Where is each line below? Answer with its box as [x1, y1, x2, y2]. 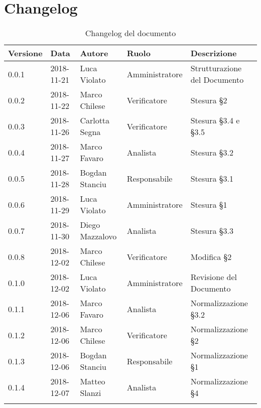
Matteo [80, 375, 105, 387]
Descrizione [190, 47, 237, 59]
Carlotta [80, 114, 110, 126]
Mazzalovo [80, 230, 117, 242]
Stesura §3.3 [190, 224, 233, 236]
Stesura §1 [190, 198, 227, 210]
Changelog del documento [85, 27, 176, 39]
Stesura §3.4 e [190, 114, 240, 126]
